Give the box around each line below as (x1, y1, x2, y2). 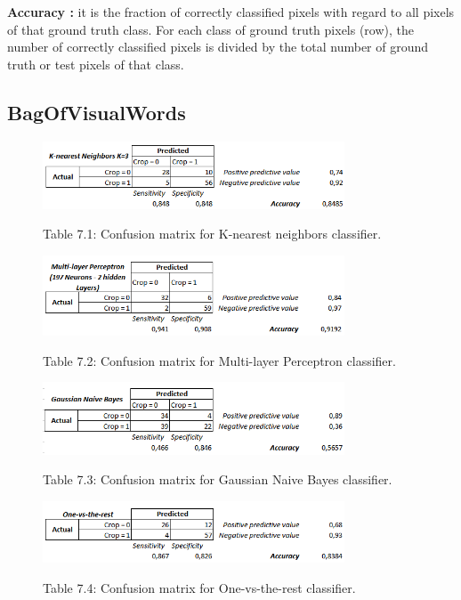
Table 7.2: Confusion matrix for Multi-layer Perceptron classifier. (43, 351, 396, 369)
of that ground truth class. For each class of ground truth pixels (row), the (7, 20, 415, 38)
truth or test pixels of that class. (7, 54, 184, 73)
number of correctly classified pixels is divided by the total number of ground (7, 37, 429, 56)
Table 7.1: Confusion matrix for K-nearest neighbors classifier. (43, 224, 382, 243)
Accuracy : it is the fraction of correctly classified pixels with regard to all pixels (7, 3, 455, 20)
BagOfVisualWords (7, 98, 186, 126)
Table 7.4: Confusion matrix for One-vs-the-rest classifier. (43, 579, 356, 596)
